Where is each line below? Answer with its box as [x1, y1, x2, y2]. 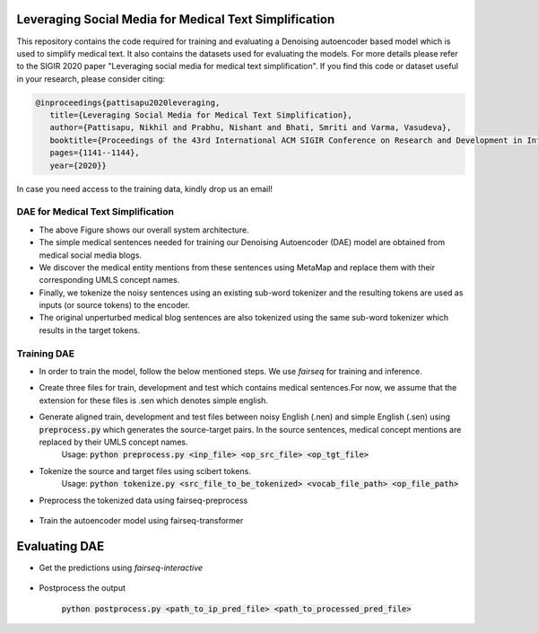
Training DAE [16, 347, 75, 359]
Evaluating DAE [16, 539, 105, 554]
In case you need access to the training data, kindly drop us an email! [16, 183, 273, 194]
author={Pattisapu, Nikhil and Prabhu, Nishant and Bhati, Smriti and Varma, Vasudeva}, [49, 122, 452, 133]
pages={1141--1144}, [49, 148, 141, 158]
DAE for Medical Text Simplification [16, 206, 175, 218]
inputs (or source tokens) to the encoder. [39, 300, 190, 311]
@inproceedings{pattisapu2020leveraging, [35, 97, 221, 108]
